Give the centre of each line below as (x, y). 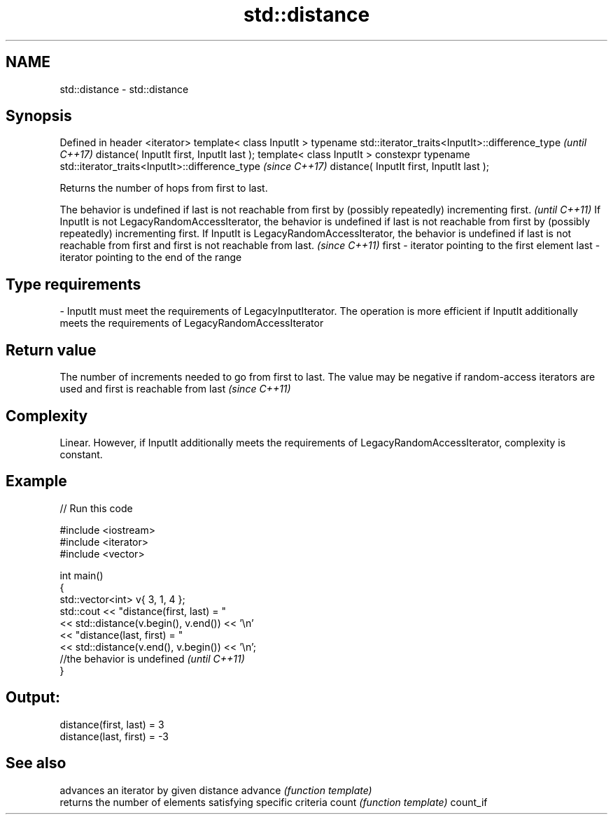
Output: (33, 698)
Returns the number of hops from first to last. (164, 188)
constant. (81, 454)
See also (36, 763)
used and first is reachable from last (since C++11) (175, 389)
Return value (51, 350)
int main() (82, 575)
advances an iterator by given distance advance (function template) (216, 790)
